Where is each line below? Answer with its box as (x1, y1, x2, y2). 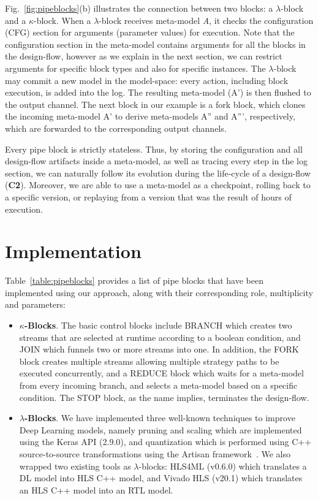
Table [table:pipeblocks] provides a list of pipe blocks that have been (5, 274, 263, 287)
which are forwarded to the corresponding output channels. (5, 121, 227, 134)
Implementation (5, 238, 142, 264)
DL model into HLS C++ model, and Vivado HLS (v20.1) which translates (19, 471, 303, 484)
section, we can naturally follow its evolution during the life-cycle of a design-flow (5, 166, 311, 179)
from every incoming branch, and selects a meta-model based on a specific (19, 378, 298, 391)
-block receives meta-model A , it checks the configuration (99, 13, 314, 26)
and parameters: (5, 298, 66, 311)
